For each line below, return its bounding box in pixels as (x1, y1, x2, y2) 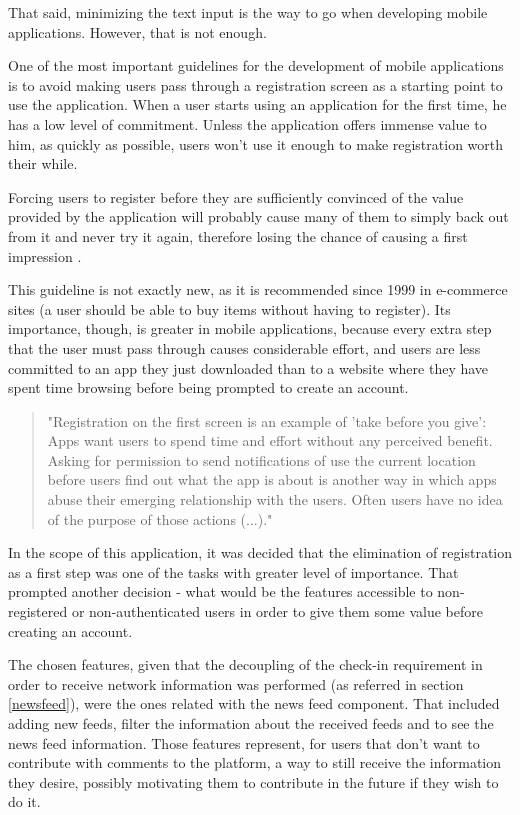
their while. (8, 153, 78, 174)
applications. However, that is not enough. (8, 21, 267, 42)
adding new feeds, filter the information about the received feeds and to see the (8, 713, 494, 733)
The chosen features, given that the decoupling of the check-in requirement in (8, 654, 483, 675)
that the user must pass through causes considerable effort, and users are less (8, 337, 481, 358)
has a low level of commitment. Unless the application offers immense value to (8, 113, 487, 134)
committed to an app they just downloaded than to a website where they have (8, 357, 489, 378)
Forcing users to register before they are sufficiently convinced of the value (8, 186, 464, 207)
